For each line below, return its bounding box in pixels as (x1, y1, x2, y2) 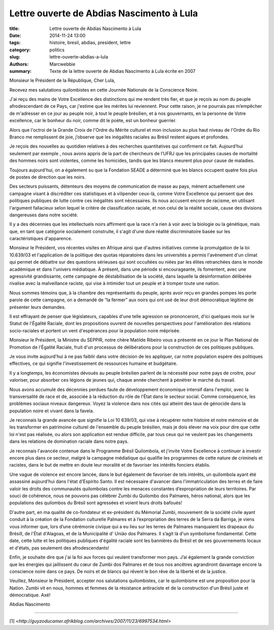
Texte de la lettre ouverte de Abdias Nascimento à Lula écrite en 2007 (49, 68, 196, 74)
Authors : (9, 61, 29, 67)
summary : (9, 68, 32, 74)
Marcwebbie (49, 61, 76, 67)
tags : (9, 40, 21, 46)
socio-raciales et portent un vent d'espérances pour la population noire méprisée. (9, 327, 181, 333)
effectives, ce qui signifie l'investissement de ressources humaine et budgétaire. (9, 360, 178, 366)
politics (49, 46, 65, 53)
